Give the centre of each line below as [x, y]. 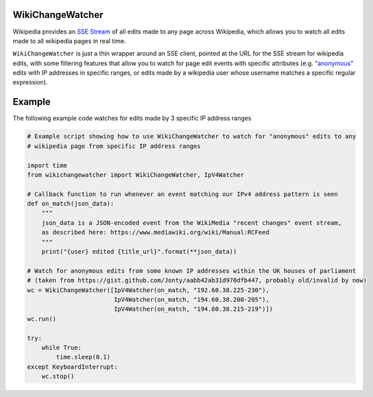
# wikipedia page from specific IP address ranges [114, 146]
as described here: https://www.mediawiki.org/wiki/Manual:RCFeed [156, 232]
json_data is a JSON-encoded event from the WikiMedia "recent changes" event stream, [192, 222]
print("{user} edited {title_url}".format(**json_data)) [139, 252]
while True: [62, 347]
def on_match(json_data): [71, 204]
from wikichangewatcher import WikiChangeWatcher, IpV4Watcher [136, 175]
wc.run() [42, 318]
